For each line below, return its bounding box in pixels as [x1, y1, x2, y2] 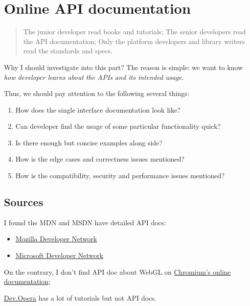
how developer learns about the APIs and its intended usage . [4, 71, 184, 82]
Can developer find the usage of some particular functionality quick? [15, 121, 221, 131]
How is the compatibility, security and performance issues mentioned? [15, 170, 225, 181]
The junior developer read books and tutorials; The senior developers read [23, 26, 246, 37]
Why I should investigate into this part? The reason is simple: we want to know [4, 62, 243, 72]
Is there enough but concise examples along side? [15, 137, 162, 147]
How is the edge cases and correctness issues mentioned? [15, 154, 184, 164]
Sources [4, 194, 44, 210]
